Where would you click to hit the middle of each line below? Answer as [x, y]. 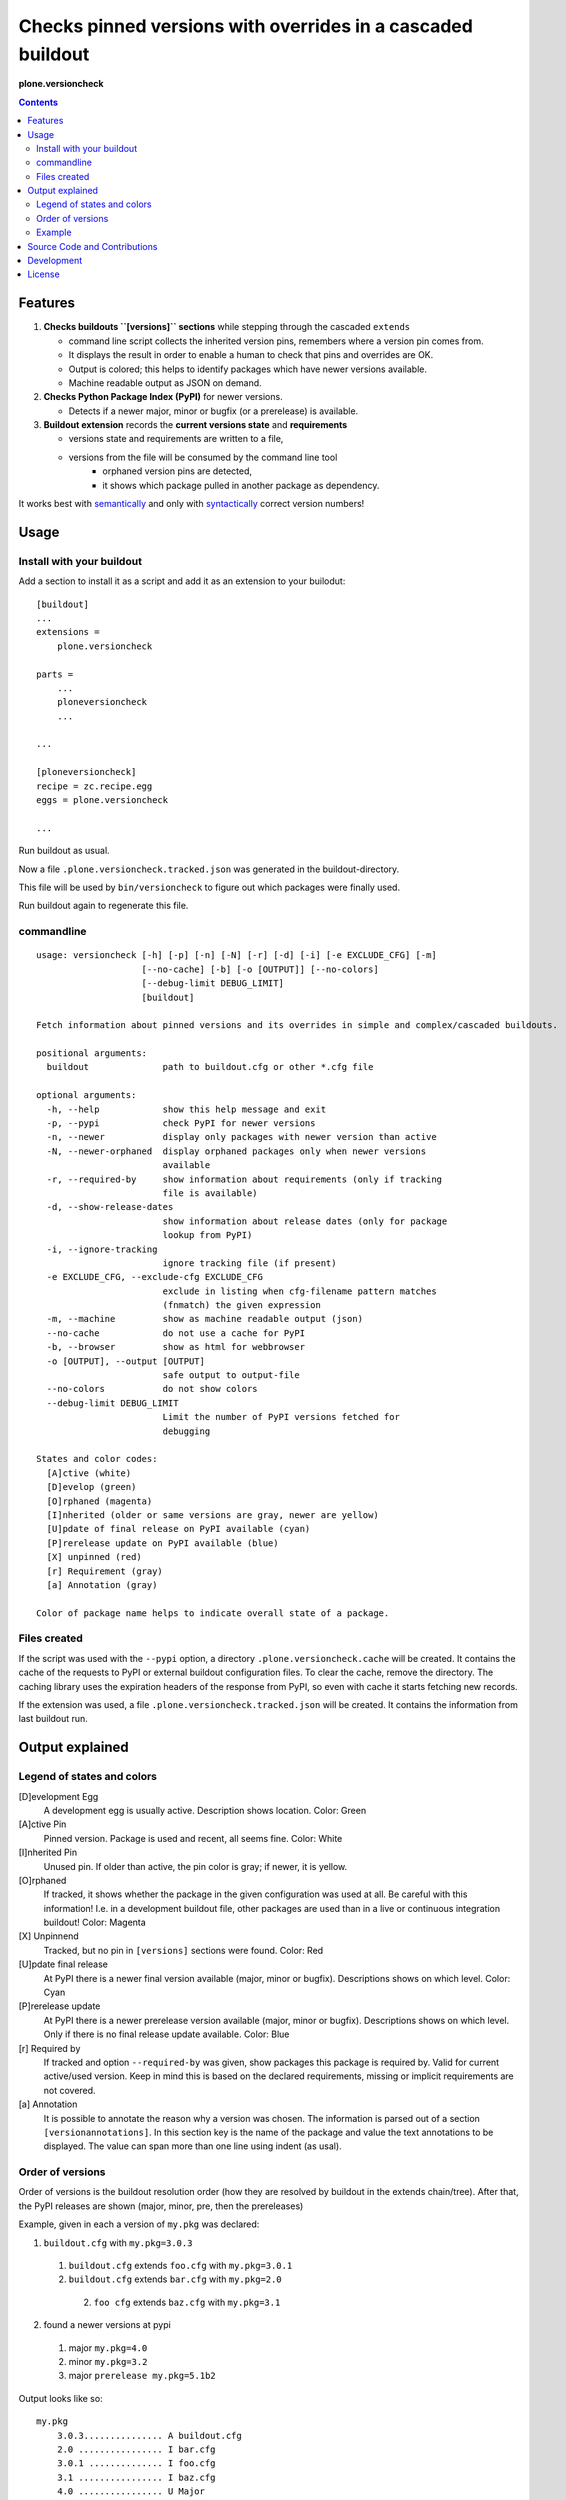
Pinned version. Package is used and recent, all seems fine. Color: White [193, 1838]
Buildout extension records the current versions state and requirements [195, 425]
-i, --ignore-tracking [102, 1249]
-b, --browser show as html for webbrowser [175, 1347]
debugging [186, 1431]
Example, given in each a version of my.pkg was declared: [139, 2224]
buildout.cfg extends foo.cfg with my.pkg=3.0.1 [180, 2266]
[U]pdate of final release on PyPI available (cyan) [178, 1529]
